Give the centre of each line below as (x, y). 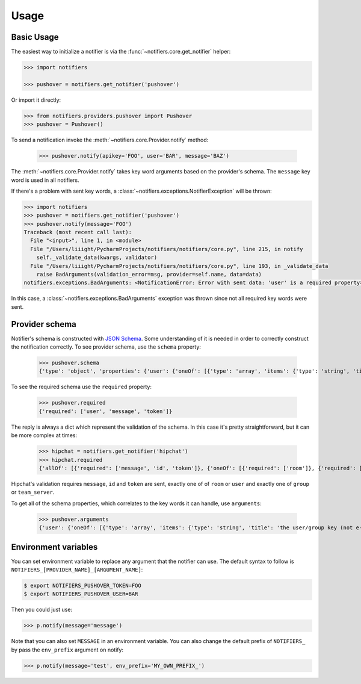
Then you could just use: (42, 610)
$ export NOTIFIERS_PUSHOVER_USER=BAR (81, 594)
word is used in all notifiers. (45, 180)
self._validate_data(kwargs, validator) (97, 258)
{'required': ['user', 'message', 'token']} (106, 411)
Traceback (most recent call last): (78, 232)
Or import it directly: (36, 100)
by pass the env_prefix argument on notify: (67, 650)
